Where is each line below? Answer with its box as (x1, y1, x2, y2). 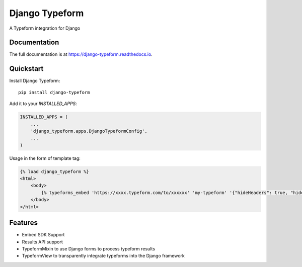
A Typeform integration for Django (9, 25, 81, 31)
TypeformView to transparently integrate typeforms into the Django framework (22, 253, 185, 259)
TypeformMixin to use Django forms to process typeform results (22, 245, 156, 251)
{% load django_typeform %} (20, 168, 89, 174)
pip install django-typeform (18, 90, 90, 95)
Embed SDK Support (22, 232, 65, 238)
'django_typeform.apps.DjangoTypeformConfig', (30, 128, 148, 134)
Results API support (22, 239, 63, 245)
